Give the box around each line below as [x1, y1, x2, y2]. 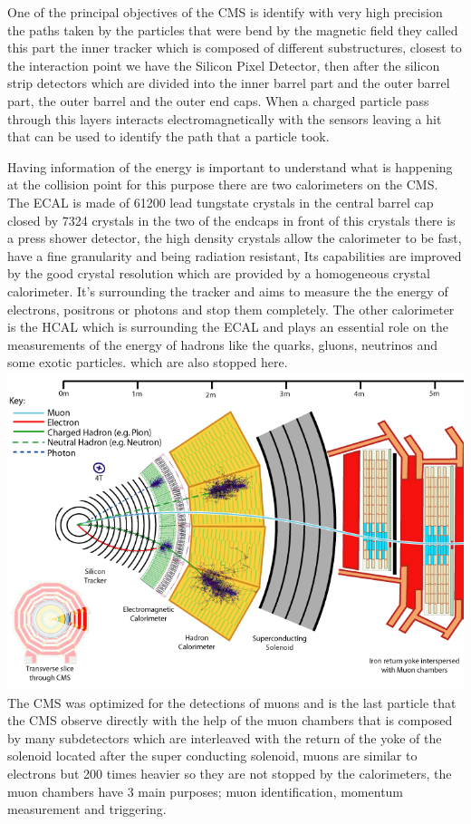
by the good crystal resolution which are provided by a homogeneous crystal [7, 264, 430, 283]
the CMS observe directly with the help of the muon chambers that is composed [7, 711, 453, 730]
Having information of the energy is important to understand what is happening [7, 157, 453, 176]
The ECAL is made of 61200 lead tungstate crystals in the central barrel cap [7, 192, 434, 211]
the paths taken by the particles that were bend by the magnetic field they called [7, 20, 458, 39]
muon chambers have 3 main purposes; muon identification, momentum [7, 781, 404, 800]
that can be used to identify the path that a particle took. [7, 127, 330, 146]
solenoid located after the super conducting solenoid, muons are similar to [7, 746, 418, 765]
